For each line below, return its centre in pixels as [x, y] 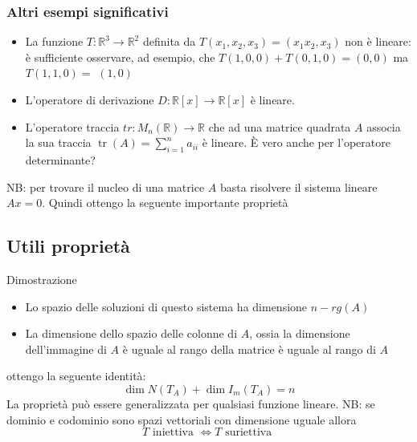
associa [384, 126]
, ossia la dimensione [300, 333]
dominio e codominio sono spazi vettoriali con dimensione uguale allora [182, 419]
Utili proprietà [68, 246]
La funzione [54, 41]
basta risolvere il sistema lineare [298, 187]
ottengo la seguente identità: [76, 376]
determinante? [60, 159]
